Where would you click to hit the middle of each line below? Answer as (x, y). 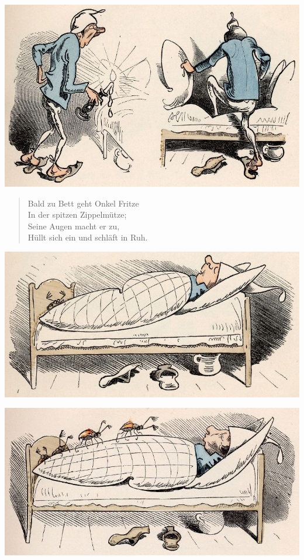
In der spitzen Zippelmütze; (77, 214)
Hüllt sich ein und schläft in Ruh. (88, 237)
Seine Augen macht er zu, (74, 226)
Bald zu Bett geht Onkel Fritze (83, 203)
